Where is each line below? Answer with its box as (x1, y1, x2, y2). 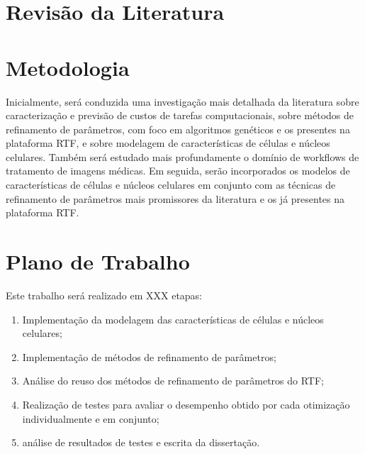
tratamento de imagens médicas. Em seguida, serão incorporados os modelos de (6, 163, 350, 178)
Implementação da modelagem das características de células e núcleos (22, 311, 324, 326)
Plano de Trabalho (6, 247, 190, 276)
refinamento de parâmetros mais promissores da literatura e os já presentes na (6, 191, 345, 206)
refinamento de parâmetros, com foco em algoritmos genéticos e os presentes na (6, 121, 350, 136)
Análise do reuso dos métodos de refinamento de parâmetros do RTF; (22, 373, 324, 388)
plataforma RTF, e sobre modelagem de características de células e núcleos (6, 135, 330, 150)
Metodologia (6, 52, 130, 82)
